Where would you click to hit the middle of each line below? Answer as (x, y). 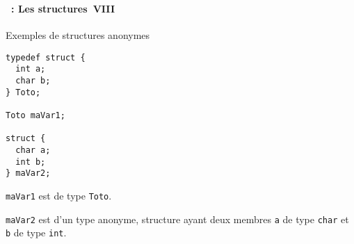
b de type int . (36, 233)
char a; (33, 150)
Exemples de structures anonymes (78, 35)
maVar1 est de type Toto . (59, 195)
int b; (31, 162)
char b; (33, 81)
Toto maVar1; (35, 115)
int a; (31, 69)
